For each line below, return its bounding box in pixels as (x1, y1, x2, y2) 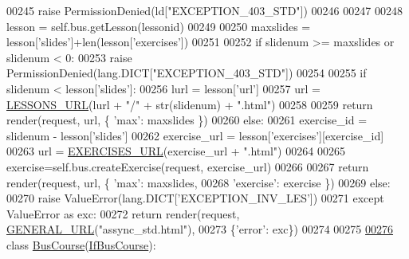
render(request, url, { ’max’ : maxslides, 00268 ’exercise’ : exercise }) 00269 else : (6, 174, 391, 190)
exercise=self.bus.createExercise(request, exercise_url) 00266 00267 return (6, 158, 369, 175)
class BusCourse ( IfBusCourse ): (6, 236, 156, 253)
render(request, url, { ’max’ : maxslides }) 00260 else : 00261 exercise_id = (6, 112, 368, 128)
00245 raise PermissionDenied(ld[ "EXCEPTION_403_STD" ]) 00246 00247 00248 (6, 2, 403, 18)
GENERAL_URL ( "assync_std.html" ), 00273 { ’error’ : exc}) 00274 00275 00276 (6, 221, 394, 237)
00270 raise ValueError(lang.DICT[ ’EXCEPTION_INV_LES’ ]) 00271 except (6, 190, 384, 206)
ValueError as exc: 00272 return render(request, (6, 205, 240, 222)
